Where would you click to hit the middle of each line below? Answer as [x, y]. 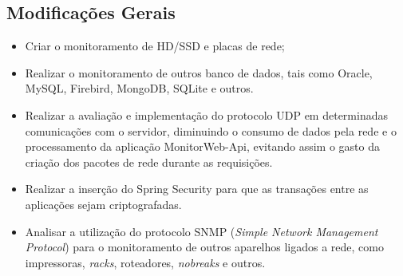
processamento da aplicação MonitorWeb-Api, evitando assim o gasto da [202, 146]
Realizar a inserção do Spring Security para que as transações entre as [197, 189]
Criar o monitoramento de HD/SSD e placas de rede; [155, 46]
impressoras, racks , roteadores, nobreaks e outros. [145, 262]
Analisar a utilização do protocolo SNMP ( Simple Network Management [201, 231]
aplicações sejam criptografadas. [103, 204]
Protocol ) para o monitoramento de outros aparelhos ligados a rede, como [204, 247]
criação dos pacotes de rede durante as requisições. [149, 162]
